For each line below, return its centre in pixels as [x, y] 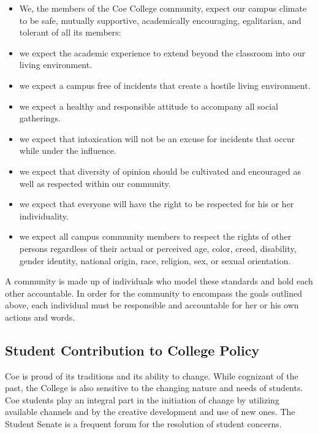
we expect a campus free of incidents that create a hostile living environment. [165, 85]
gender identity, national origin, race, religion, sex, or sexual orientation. [155, 260]
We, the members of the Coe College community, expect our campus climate [163, 8]
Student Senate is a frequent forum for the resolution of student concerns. [143, 424]
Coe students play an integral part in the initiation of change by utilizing [142, 399]
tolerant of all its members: [70, 32]
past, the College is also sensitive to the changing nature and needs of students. [154, 388]
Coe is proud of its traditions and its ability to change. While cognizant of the [152, 375]
